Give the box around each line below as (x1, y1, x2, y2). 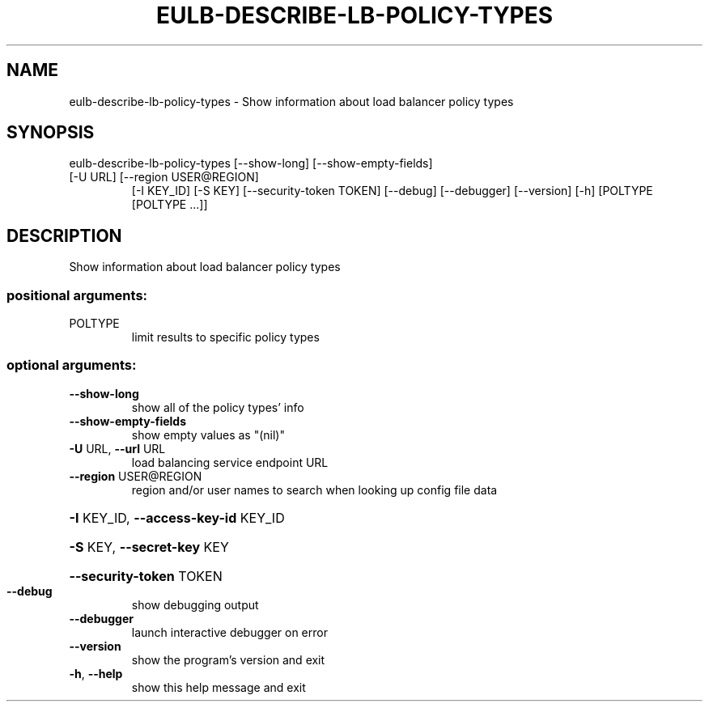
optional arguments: (6, 357, 137, 374)
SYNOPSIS (6, 122, 95, 143)
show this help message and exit (131, 680, 306, 694)
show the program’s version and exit (131, 652, 325, 667)
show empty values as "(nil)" (131, 427, 285, 442)
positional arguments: (6, 286, 148, 303)
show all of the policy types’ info (131, 400, 304, 414)
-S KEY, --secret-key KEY (69, 538, 229, 555)
